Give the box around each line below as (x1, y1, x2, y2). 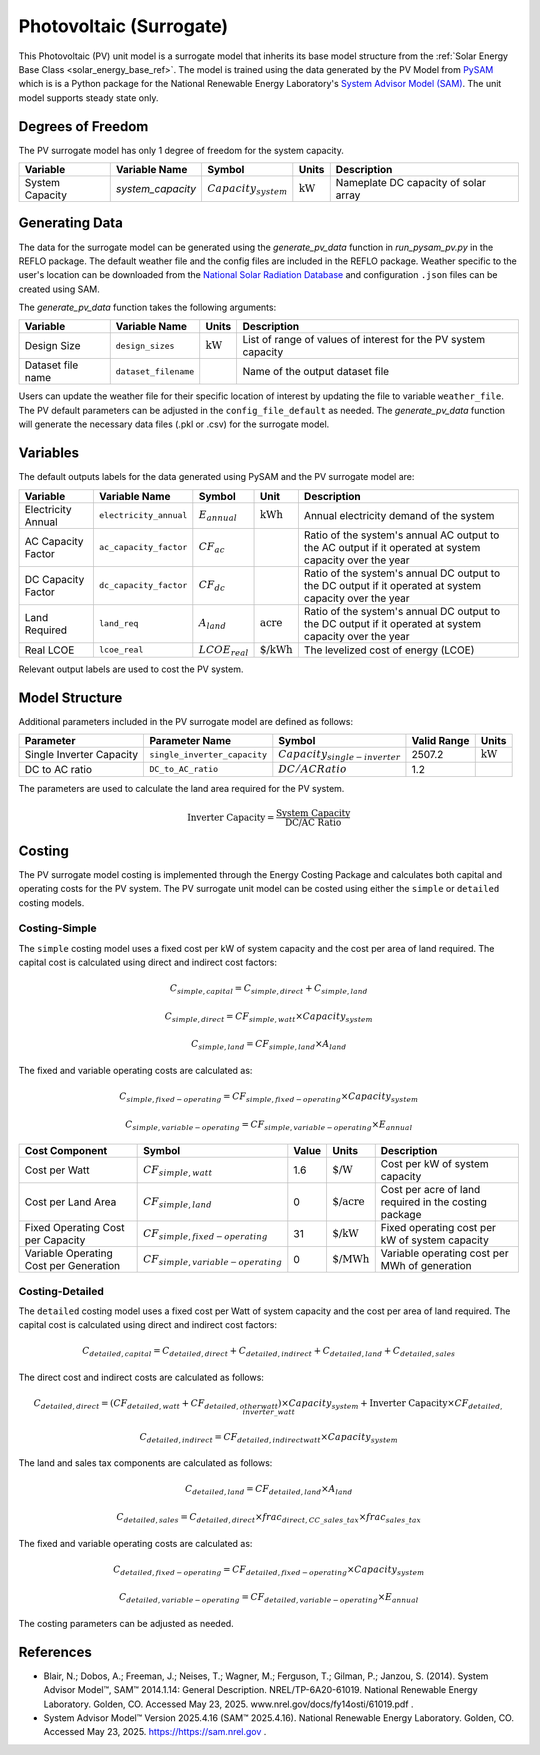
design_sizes (115, 340, 175, 351)
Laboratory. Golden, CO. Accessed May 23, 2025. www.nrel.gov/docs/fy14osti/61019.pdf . (43, 1698, 414, 1710)
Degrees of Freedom (18, 118, 149, 135)
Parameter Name (149, 734, 232, 748)
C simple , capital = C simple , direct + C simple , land (170, 983, 368, 997)
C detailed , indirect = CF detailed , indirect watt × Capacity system (139, 1431, 399, 1445)
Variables (18, 445, 80, 462)
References (18, 1643, 92, 1660)
